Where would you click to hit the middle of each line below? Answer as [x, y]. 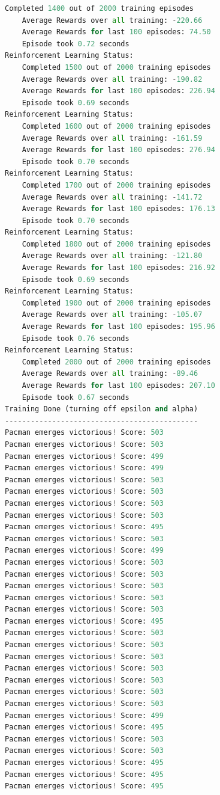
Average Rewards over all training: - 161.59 [112, 138]
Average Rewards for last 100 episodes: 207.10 [118, 385]
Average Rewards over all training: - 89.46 [110, 374]
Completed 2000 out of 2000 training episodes [116, 362]
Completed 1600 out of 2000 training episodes [116, 126]
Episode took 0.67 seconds [76, 397]
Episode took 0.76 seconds [76, 338]
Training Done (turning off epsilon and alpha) [102, 409]
